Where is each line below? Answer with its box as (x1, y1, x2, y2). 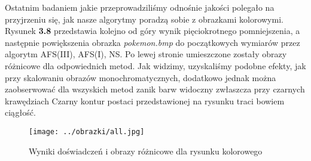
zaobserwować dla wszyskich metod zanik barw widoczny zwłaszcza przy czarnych (5, 83, 305, 95)
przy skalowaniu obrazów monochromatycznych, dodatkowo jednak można (5, 71, 276, 83)
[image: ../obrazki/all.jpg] (29, 127, 145, 136)
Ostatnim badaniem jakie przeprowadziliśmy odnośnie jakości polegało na (5, 1, 275, 13)
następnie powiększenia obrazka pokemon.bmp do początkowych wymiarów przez (5, 36, 300, 48)
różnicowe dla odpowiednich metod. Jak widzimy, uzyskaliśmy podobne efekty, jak (5, 59, 306, 72)
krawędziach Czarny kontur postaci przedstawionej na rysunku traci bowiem (5, 94, 285, 107)
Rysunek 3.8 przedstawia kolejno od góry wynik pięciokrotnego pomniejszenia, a (5, 24, 300, 37)
